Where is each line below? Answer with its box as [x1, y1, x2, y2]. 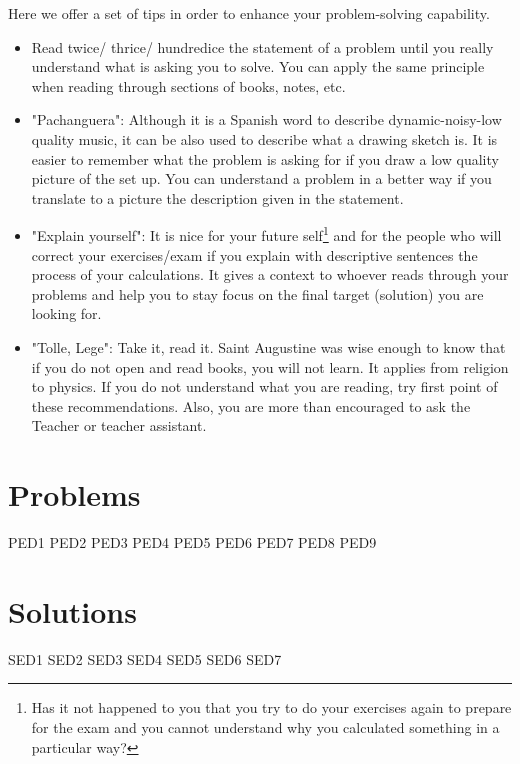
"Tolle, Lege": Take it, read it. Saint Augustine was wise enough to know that [31, 336, 506, 357]
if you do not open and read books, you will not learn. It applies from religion [31, 356, 509, 377]
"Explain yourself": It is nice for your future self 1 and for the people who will [31, 222, 502, 245]
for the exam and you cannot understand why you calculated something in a [31, 716, 500, 737]
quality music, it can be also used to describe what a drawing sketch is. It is [31, 128, 498, 149]
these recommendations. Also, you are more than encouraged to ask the [31, 395, 471, 416]
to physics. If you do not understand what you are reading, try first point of [31, 376, 498, 397]
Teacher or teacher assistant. [31, 415, 207, 436]
